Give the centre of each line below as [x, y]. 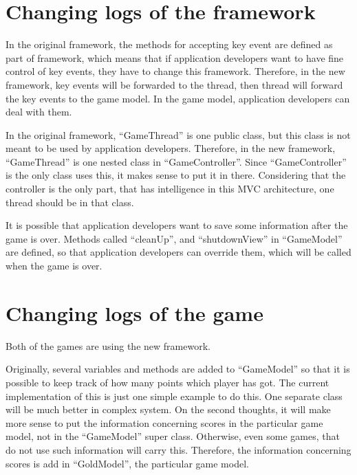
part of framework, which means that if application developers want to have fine [175, 57]
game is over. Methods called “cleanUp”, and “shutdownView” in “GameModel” [174, 238]
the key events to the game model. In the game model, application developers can [178, 98]
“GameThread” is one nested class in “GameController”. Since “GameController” [176, 161]
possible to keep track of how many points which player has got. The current [167, 382]
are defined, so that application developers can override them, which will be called [178, 252]
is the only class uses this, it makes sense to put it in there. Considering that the [176, 175]
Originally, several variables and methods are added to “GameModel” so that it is [178, 369]
